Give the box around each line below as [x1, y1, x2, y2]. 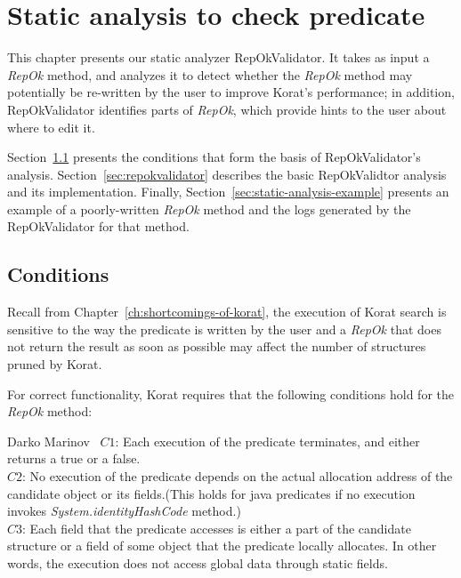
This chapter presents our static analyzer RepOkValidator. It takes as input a [7, 48, 430, 67]
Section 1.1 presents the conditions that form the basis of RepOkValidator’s [7, 148, 421, 166]
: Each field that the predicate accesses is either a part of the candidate [22, 518, 411, 537]
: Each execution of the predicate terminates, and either [115, 431, 420, 450]
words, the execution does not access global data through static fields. [7, 553, 388, 572]
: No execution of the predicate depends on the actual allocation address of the [22, 467, 453, 486]
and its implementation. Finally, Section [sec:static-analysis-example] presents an [7, 182, 449, 201]
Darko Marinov [7, 431, 90, 450]
